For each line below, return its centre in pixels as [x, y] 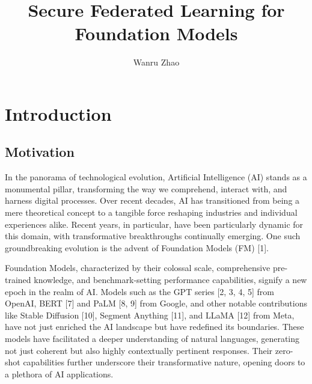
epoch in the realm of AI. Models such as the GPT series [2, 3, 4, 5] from [139, 291]
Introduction [58, 113]
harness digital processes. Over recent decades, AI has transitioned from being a [152, 200]
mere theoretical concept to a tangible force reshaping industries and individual [151, 212]
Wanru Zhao [156, 62]
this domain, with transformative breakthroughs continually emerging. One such [153, 236]
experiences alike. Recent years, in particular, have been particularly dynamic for [154, 224]
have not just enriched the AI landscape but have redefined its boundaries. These [154, 327]
